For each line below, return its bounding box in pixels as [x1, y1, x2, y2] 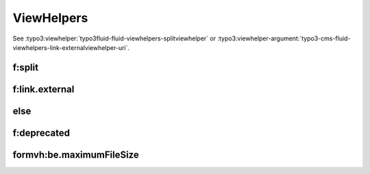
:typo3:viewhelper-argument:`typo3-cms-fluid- [217, 34, 351, 42]
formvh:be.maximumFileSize [12, 149, 140, 160]
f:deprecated [12, 127, 70, 138]
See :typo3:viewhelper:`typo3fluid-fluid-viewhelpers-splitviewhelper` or [12, 34, 216, 42]
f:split [12, 62, 39, 73]
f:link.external [12, 83, 75, 95]
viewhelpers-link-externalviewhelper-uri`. [12, 43, 130, 51]
